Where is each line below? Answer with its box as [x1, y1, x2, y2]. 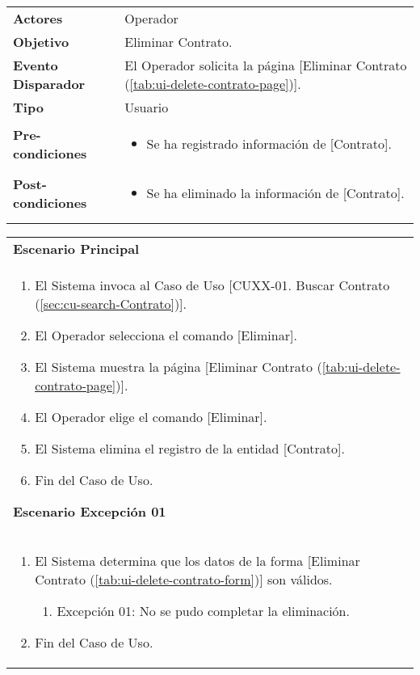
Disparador [13, 74, 86, 93]
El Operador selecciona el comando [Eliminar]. [35, 326, 297, 344]
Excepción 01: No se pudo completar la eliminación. [57, 601, 350, 620]
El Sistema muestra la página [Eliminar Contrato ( [35, 357, 322, 376]
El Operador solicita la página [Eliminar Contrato [124, 56, 407, 74]
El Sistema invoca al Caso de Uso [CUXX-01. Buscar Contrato [35, 276, 390, 294]
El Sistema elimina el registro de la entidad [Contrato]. [35, 439, 345, 458]
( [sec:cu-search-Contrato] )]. [35, 294, 187, 313]
